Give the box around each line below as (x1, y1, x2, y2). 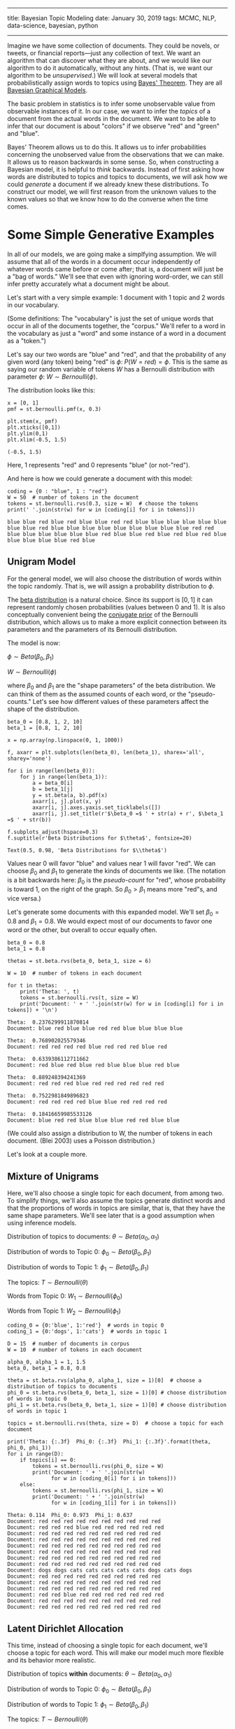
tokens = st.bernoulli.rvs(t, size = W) (20, 994, 139, 1001)
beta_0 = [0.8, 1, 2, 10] (7, 719, 83, 726)
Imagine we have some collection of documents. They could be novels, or (7, 41, 220, 50)
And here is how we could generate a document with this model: (7, 474, 193, 483)
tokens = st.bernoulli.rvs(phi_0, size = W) (32, 1463, 164, 1470)
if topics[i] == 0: (20, 1457, 77, 1464)
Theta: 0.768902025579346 (7, 1037, 86, 1045)
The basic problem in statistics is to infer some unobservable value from (7, 99, 215, 108)
